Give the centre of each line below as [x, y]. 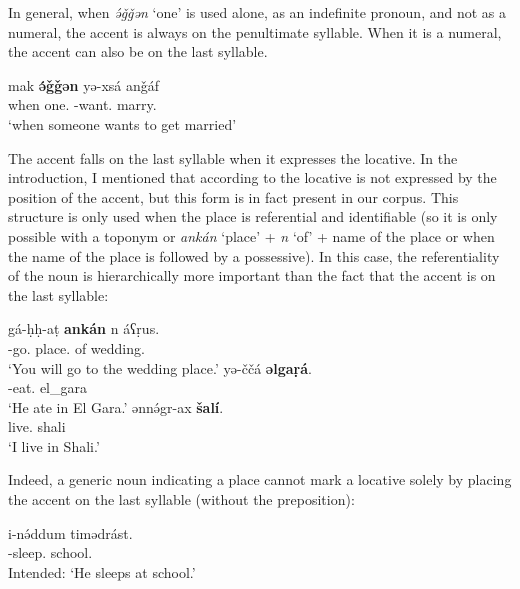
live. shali [37, 426]
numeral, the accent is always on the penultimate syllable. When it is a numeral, [255, 31]
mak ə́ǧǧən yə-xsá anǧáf [84, 84]
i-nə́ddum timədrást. [70, 532]
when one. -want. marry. [82, 104]
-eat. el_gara [47, 387]
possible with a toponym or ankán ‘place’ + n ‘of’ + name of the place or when [251, 235]
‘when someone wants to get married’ [122, 123]
